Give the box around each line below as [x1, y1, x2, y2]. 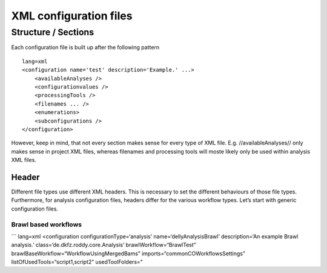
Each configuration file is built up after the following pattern [11, 44, 160, 51]
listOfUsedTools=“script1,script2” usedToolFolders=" [11, 258, 144, 266]
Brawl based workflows [11, 220, 82, 229]
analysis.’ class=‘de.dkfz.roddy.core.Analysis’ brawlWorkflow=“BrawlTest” [11, 241, 196, 249]
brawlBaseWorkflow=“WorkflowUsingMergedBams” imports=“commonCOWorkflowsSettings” [11, 249, 245, 257]
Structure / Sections [11, 27, 94, 38]
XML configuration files [11, 9, 133, 22]
